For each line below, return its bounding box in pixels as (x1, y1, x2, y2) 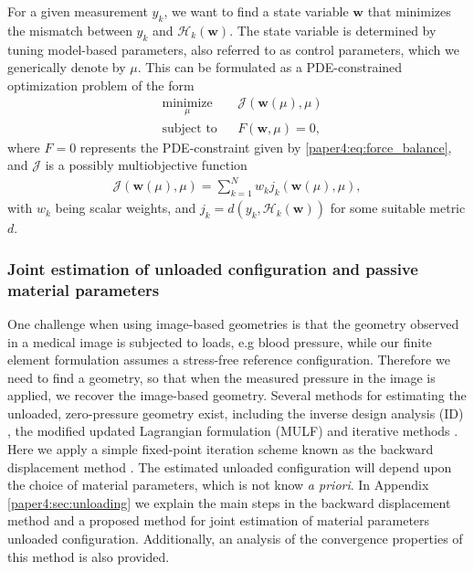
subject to (162, 122, 217, 135)
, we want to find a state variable (163, 2, 349, 20)
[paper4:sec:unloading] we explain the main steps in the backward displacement (7, 493, 451, 512)
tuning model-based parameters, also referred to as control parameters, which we (7, 39, 459, 58)
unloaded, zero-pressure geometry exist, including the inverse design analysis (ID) (7, 403, 464, 422)
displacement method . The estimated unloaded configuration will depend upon (7, 457, 452, 476)
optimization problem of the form (7, 75, 195, 94)
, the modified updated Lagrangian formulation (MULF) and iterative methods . (7, 421, 458, 440)
